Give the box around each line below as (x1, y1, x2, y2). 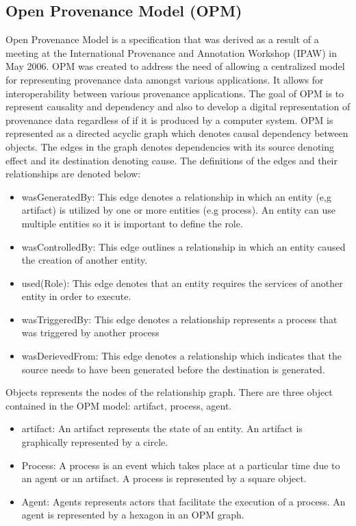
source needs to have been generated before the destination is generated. (21, 362, 325, 376)
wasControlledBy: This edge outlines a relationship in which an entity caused (21, 239, 346, 253)
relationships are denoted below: (5, 166, 141, 181)
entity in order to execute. (21, 289, 131, 303)
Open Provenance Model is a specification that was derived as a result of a (5, 32, 319, 47)
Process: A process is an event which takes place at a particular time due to (21, 458, 340, 472)
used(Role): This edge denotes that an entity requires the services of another (21, 275, 343, 290)
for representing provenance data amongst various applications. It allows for (5, 72, 324, 86)
